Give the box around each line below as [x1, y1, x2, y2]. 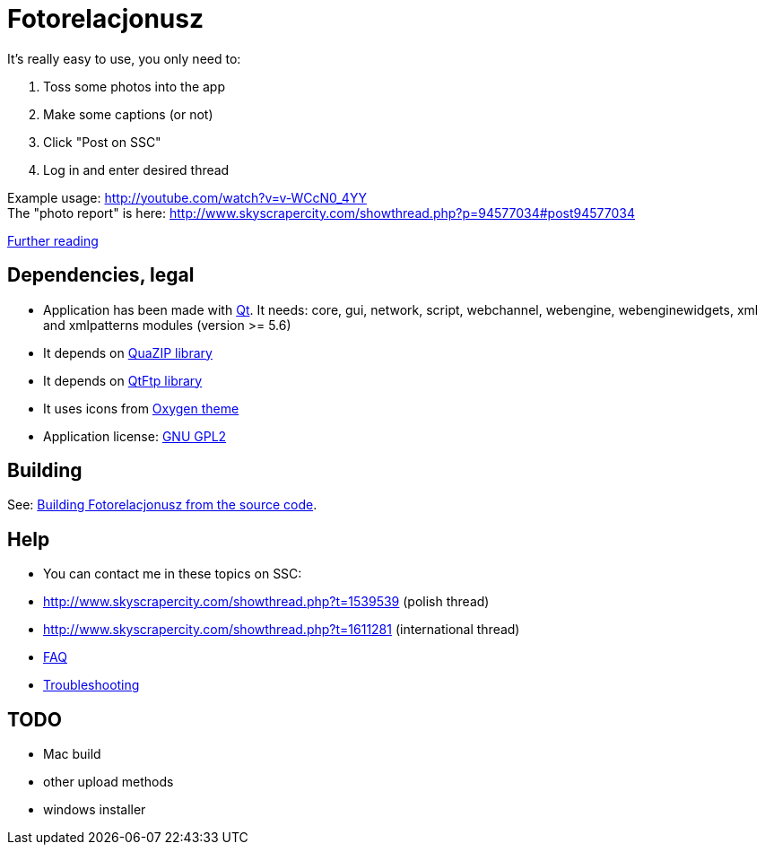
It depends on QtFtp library [43, 372, 203, 388]
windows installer [43, 802, 146, 818]
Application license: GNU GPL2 [43, 428, 227, 444]
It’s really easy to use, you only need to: [7, 50, 241, 66]
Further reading [7, 232, 99, 248]
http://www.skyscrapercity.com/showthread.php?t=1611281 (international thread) [43, 622, 520, 638]
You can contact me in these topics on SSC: [43, 566, 302, 582]
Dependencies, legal [7, 264, 195, 287]
